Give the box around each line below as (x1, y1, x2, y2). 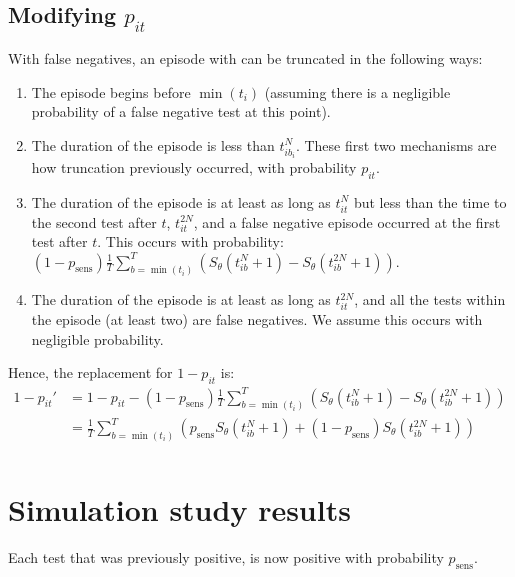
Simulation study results (8, 489, 351, 530)
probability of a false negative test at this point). (31, 101, 331, 122)
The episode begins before (31, 81, 191, 102)
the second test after (31, 211, 157, 232)
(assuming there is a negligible (264, 81, 451, 102)
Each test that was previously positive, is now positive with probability (8, 547, 444, 568)
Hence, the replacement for (8, 362, 173, 383)
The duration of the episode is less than (31, 134, 275, 155)
